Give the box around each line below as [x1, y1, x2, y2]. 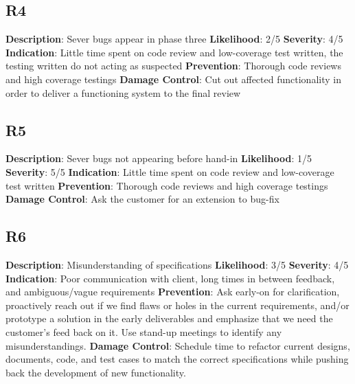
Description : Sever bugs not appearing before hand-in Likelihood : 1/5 [5, 151, 312, 166]
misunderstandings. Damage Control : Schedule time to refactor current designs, [5, 338, 350, 352]
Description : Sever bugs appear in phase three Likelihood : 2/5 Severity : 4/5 [5, 32, 343, 46]
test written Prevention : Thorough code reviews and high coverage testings [5, 178, 328, 192]
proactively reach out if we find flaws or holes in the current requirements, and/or [5, 297, 350, 312]
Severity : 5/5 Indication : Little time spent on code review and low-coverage [5, 164, 334, 179]
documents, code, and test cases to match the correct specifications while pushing [5, 352, 349, 366]
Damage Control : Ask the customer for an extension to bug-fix [5, 192, 279, 206]
